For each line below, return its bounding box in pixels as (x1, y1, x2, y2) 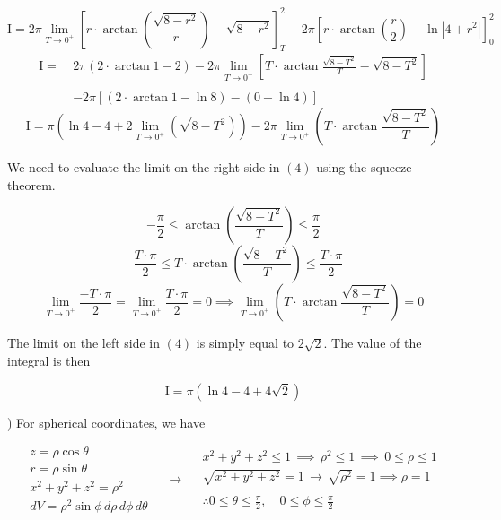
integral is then (7, 351, 91, 369)
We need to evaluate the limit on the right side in (7, 158, 280, 177)
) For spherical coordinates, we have (7, 412, 206, 431)
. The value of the (323, 334, 422, 352)
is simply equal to (196, 334, 294, 352)
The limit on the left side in (7, 334, 161, 352)
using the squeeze (316, 158, 412, 177)
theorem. (7, 175, 56, 194)
